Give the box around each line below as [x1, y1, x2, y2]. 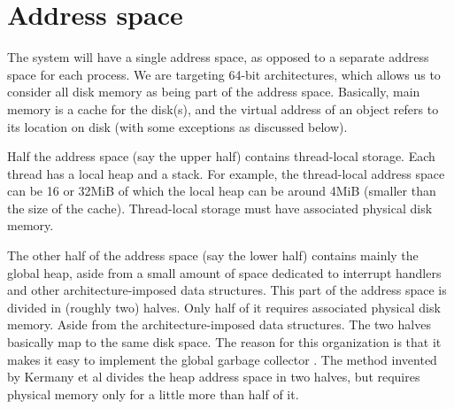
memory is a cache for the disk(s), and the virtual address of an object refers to [7, 99, 439, 118]
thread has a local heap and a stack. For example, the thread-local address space [7, 164, 445, 182]
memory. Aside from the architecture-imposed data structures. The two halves [7, 315, 431, 334]
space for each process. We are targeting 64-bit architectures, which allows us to [7, 65, 441, 83]
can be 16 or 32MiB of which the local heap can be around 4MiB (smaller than [7, 181, 436, 200]
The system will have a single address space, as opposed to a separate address [7, 48, 429, 66]
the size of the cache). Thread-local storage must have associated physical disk [7, 198, 433, 217]
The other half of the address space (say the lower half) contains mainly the [7, 246, 419, 265]
